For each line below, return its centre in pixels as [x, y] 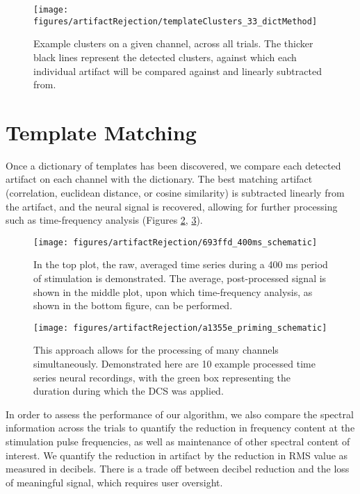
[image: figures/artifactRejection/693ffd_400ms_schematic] [175, 242]
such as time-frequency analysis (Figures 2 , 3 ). [104, 220]
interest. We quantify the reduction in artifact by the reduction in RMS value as [177, 455]
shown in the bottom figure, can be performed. [133, 305]
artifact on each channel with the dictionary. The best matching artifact [159, 179]
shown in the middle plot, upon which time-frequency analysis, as [173, 291]
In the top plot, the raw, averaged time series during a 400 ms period [181, 264]
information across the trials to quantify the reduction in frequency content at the [180, 428]
